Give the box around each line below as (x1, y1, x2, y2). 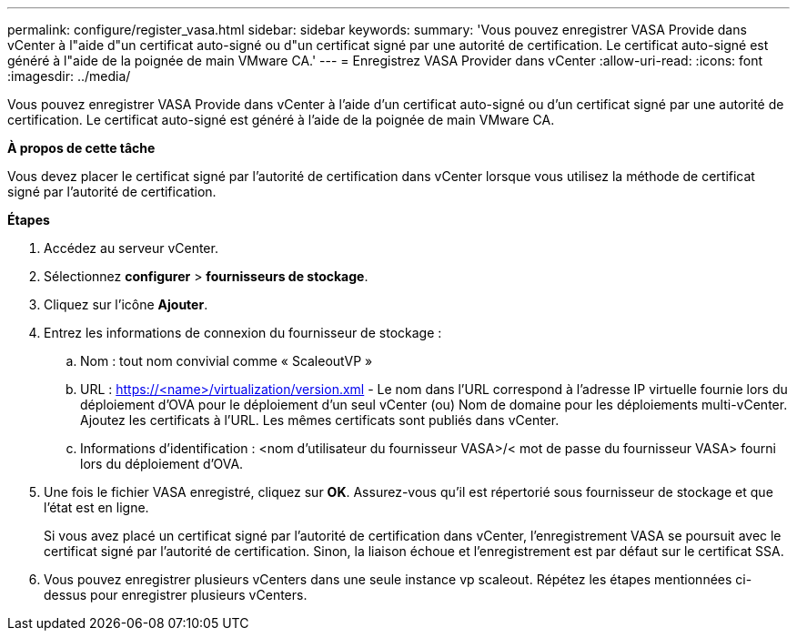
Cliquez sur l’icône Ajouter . (44, 297, 208, 312)
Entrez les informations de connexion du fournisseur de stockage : (44, 325, 442, 340)
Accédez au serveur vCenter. (44, 240, 218, 256)
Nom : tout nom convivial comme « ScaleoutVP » (80, 353, 373, 369)
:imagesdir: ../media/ (7, 68, 131, 84)
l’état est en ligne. (44, 500, 149, 515)
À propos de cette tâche (7, 140, 156, 156)
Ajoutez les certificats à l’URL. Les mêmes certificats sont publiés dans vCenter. (80, 412, 560, 428)
